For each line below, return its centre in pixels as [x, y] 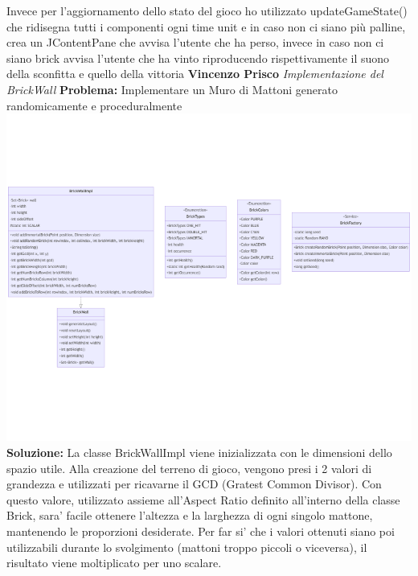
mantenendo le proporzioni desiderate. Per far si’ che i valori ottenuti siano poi [201, 531]
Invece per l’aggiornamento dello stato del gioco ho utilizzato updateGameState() [207, 10]
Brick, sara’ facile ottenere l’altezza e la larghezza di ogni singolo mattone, [190, 515]
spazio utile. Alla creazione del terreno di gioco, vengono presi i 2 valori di [189, 468]
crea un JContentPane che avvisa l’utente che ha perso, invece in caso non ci [195, 42]
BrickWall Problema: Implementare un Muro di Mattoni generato [172, 89]
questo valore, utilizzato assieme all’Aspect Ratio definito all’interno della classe [203, 499]
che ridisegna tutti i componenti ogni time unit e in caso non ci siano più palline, [206, 26]
